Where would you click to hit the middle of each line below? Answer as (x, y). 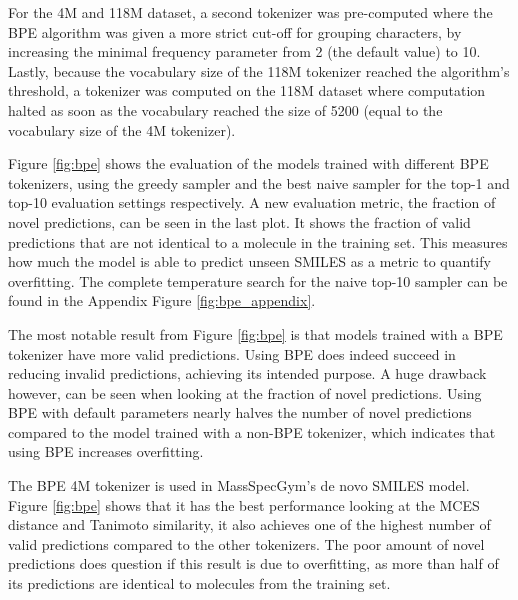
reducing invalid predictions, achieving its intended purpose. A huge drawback (247, 373)
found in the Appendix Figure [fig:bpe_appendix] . (162, 300)
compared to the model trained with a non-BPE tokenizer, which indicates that (252, 431)
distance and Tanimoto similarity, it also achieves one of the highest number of (249, 524)
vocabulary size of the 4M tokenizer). (122, 129)
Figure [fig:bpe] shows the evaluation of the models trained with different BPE (248, 163)
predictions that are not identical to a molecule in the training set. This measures (258, 241)
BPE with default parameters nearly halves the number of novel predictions (240, 412)
